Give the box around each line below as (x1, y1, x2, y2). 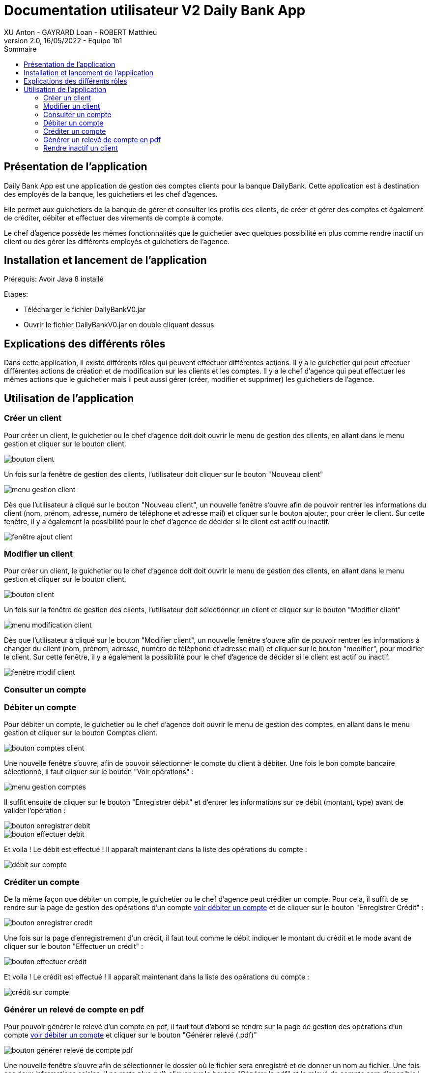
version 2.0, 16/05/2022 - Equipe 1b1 (4, 36, 122, 45)
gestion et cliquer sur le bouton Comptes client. (4, 728, 158, 737)
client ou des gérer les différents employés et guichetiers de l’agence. (4, 237, 229, 246)
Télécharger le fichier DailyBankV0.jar (24, 305, 146, 314)
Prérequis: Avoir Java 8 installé (4, 275, 104, 284)
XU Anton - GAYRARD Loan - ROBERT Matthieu (4, 28, 157, 36)
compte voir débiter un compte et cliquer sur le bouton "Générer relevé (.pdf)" (4, 1030, 257, 1039)
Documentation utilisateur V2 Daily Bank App (4, 2, 306, 19)
